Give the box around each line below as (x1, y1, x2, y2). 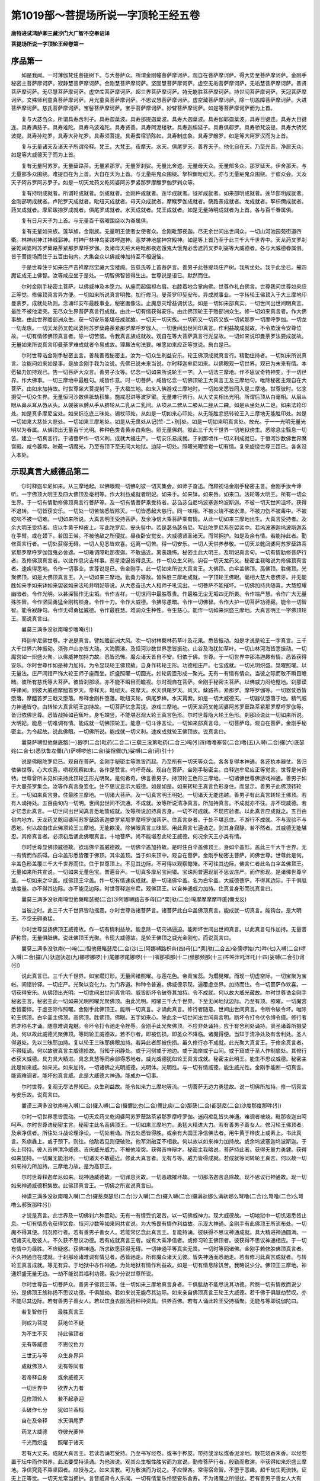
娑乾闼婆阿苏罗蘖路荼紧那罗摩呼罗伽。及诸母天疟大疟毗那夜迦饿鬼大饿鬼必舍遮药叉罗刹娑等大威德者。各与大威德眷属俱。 (11, 245, 307, 252)
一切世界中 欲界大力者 (21, 1384, 84, 1392)
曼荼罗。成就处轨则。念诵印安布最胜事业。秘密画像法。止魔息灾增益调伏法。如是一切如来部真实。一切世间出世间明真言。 (11, 299, 307, 306)
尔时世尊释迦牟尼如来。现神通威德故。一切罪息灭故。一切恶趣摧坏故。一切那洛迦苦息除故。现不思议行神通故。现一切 (21, 1174, 307, 1181)
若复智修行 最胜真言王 (21, 1308, 84, 1315)
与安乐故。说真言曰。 (11, 1091, 63, 1098)
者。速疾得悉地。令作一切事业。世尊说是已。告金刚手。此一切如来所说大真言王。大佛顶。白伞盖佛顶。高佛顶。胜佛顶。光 (11, 565, 307, 572)
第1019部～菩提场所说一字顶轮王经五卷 (11, 9, 200, 22)
